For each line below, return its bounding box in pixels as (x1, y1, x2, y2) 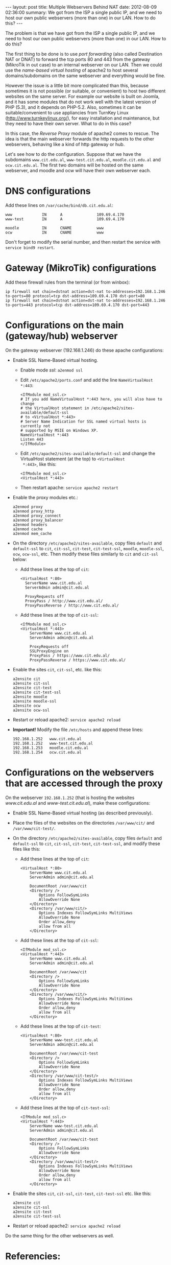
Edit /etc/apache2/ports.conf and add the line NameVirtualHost (20, 377, 153, 383)
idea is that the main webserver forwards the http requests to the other (5, 136, 155, 142)
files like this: (12, 846, 41, 852)
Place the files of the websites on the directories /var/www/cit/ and (12, 819, 155, 826)
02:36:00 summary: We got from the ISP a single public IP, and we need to (5, 9, 162, 15)
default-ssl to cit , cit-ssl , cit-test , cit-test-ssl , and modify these (12, 840, 160, 847)
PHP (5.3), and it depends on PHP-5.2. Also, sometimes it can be (5, 104, 141, 110)
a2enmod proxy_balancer (12, 518, 64, 523)
